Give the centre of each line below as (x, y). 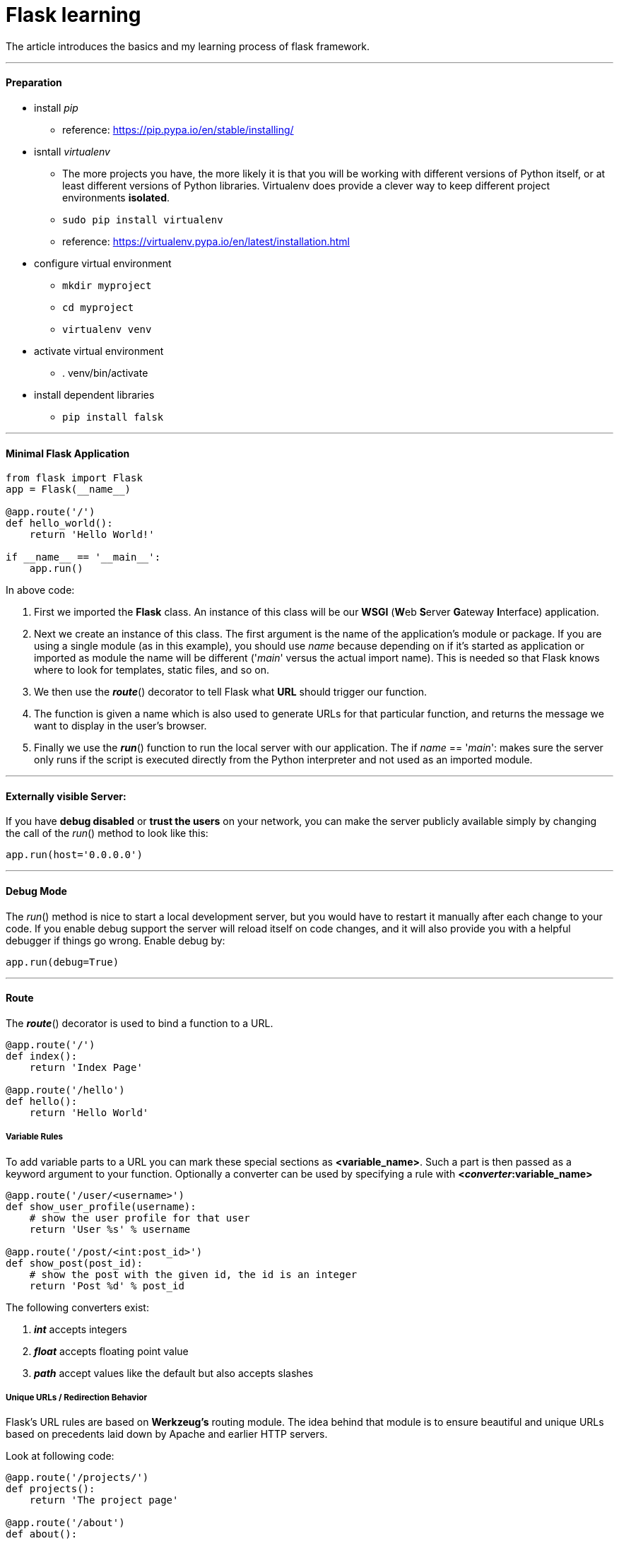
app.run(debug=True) (63, 962)
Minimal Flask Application (68, 453)
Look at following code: (60, 1456)
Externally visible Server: (66, 796)
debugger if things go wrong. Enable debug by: (116, 940)
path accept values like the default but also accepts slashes (174, 1373)
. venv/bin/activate (105, 373)
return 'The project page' (104, 1500)
